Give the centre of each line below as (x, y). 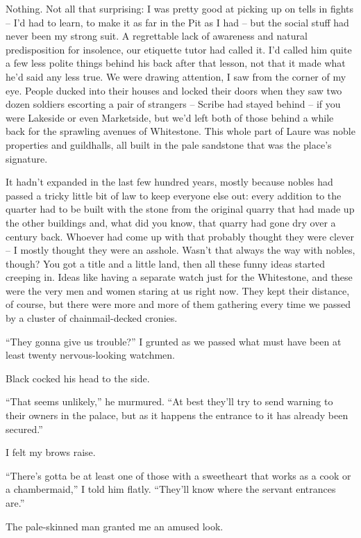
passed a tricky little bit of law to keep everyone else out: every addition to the (174, 195)
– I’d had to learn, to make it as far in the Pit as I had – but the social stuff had (177, 22)
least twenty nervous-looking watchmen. (91, 355)
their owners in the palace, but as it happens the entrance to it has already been (177, 415)
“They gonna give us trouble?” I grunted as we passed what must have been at (174, 341)
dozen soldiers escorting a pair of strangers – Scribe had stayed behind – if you (173, 104)
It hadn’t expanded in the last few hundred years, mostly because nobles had (169, 182)
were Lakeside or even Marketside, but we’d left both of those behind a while (170, 117)
